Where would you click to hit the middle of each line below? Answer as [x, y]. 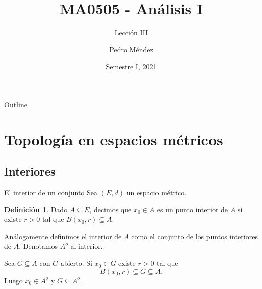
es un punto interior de [192, 209]
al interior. [87, 246]
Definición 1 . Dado [36, 209]
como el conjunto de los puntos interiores [195, 236]
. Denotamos [38, 246]
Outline [16, 104]
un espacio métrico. [156, 192]
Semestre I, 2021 [131, 66]
